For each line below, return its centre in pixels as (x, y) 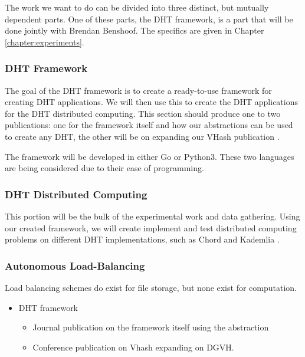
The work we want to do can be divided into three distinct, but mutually (137, 7)
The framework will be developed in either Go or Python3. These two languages (150, 156)
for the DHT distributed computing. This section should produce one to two (143, 113)
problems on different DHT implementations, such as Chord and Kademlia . (142, 239)
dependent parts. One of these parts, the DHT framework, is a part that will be (149, 19)
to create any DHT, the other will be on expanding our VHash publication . (142, 136)
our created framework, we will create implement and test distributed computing (151, 227)
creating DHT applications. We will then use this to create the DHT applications (151, 102)
